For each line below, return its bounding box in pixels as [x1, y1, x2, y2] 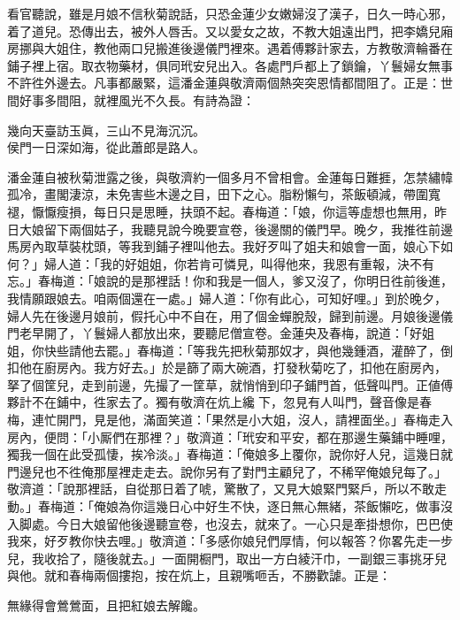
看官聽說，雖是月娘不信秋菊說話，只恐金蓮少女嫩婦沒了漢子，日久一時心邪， [7, 4, 453, 22]
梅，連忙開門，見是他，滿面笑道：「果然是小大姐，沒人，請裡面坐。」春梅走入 [7, 410, 453, 429]
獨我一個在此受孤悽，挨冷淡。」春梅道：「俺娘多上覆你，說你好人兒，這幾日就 [7, 445, 453, 463]
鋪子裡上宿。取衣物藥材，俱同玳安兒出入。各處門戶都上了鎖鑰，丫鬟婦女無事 [7, 56, 453, 74]
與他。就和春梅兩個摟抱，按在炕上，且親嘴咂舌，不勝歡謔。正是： [7, 566, 391, 585]
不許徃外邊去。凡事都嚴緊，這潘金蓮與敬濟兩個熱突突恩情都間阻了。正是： [7, 73, 441, 92]
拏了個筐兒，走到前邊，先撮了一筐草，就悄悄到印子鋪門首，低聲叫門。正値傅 [7, 375, 453, 394]
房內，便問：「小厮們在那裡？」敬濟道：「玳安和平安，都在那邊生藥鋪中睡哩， [7, 427, 453, 446]
